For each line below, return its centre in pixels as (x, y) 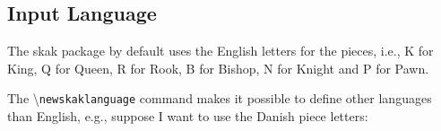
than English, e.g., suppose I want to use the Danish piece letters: (188, 116)
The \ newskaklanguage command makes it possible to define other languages (220, 98)
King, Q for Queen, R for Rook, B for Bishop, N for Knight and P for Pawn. (218, 68)
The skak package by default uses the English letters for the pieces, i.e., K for (220, 51)
